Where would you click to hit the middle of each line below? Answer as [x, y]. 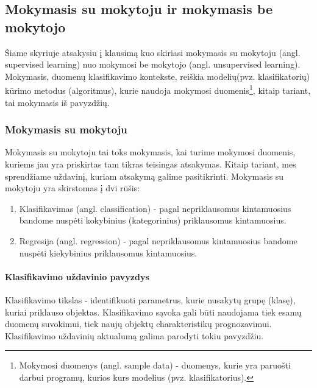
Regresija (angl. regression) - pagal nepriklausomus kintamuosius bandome [158, 241]
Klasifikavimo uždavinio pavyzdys [77, 276]
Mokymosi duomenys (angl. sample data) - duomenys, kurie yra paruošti [155, 365]
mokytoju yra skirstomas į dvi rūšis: [73, 188]
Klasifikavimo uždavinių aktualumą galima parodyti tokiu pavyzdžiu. [134, 335]
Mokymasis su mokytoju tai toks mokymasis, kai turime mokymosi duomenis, [150, 152]
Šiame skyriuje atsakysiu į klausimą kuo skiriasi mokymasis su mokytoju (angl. [153, 52]
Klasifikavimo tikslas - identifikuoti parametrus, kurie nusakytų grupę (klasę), [150, 299]
